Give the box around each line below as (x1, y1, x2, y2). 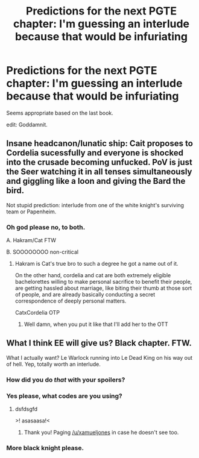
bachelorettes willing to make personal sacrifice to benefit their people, (14, 278, 192, 286)
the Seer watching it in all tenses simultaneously (6, 167, 192, 177)
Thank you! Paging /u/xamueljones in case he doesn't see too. (24, 429, 179, 436)
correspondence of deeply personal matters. (14, 297, 127, 305)
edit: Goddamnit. (6, 121, 48, 128)
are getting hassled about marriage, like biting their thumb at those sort (14, 284, 192, 292)
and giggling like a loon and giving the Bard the (6, 176, 186, 186)
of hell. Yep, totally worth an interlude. (6, 360, 101, 368)
